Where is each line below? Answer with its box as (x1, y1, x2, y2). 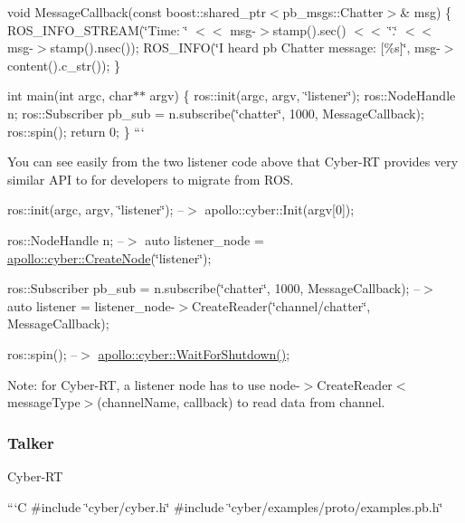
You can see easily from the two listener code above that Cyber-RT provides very (7, 152, 459, 171)
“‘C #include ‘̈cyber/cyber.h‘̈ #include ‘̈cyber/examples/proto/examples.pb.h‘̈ (7, 497, 443, 516)
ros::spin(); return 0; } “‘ (7, 121, 145, 140)
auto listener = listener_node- (7, 296, 176, 315)
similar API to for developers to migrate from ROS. (7, 169, 294, 188)
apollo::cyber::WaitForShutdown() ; (98, 344, 290, 363)
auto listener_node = (145, 230, 264, 249)
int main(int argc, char (7, 86, 133, 105)
